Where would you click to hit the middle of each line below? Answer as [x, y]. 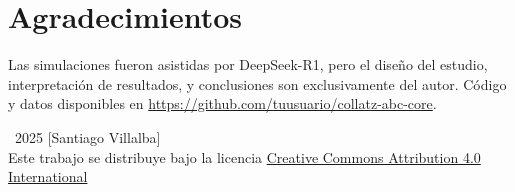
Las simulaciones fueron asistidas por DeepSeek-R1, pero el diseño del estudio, [248, 64]
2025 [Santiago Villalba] [87, 136]
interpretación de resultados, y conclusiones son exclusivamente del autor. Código [257, 83]
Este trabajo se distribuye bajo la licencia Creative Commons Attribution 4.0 [244, 156]
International [48, 176]
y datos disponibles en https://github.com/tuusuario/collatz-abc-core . [222, 103]
